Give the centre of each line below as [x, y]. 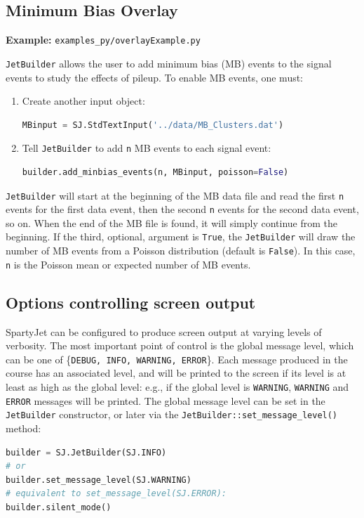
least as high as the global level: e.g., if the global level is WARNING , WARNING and [177, 387]
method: [23, 428]
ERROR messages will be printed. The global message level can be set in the [166, 400]
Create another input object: [83, 101]
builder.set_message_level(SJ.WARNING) [99, 480]
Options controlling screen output [131, 302]
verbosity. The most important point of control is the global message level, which [180, 345]
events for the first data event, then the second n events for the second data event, [182, 209]
